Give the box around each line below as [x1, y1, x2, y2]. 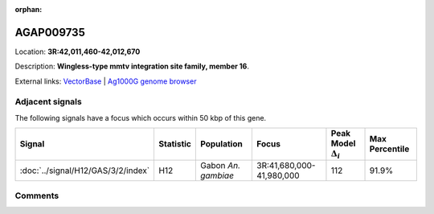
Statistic [158, 138, 192, 150]
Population [199, 138, 243, 150]
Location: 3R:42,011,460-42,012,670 [14, 47, 141, 56]
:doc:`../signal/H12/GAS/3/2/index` [19, 165, 150, 176]
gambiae [199, 170, 235, 181]
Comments [14, 190, 59, 201]
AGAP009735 [14, 25, 86, 39]
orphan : [14, 5, 43, 14]
